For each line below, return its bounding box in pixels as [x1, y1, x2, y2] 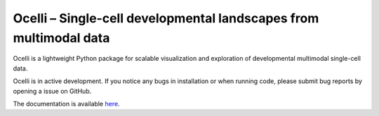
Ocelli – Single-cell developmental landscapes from [13, 10, 319, 26]
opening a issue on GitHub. [13, 87, 92, 95]
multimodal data [13, 30, 110, 45]
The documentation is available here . [13, 99, 120, 108]
